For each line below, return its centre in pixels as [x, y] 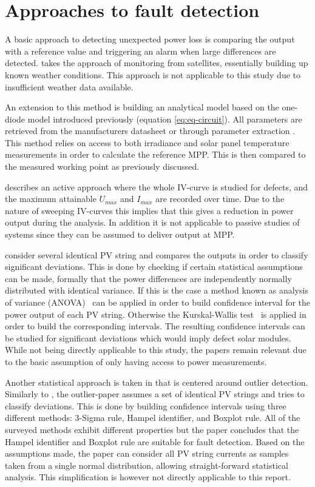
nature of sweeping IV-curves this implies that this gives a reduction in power [149, 210]
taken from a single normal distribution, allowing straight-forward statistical [147, 465]
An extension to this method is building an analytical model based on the [142, 107]
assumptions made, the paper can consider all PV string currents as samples [147, 453]
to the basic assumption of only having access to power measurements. [136, 361]
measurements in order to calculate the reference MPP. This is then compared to [155, 154]
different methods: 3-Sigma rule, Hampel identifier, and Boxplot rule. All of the [153, 418]
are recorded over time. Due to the [220, 199]
